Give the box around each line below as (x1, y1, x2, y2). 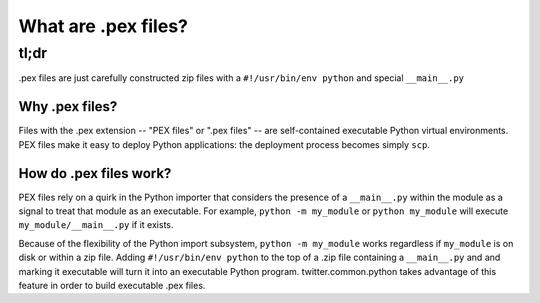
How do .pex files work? (18, 165, 172, 182)
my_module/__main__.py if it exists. (18, 219, 174, 231)
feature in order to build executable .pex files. (18, 279, 206, 291)
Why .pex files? (18, 98, 118, 115)
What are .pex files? (18, 15, 189, 37)
